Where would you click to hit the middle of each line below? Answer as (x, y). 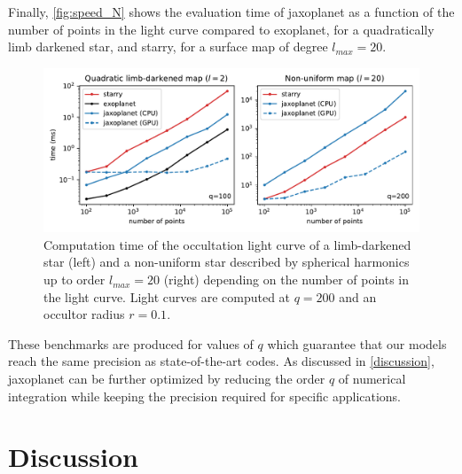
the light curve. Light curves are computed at (167, 296)
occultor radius (84, 314)
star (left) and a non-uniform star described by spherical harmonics (227, 262)
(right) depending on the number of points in (286, 280)
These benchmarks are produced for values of (131, 343)
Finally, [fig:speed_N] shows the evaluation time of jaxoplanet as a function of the (231, 12)
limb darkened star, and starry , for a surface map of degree (168, 47)
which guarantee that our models (357, 343)
